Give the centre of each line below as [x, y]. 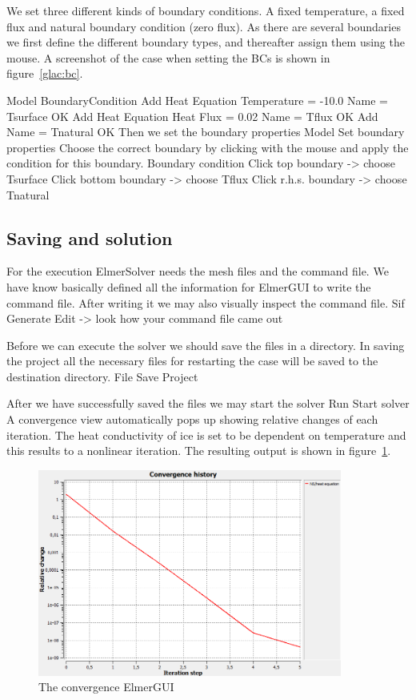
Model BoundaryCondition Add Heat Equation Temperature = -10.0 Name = [197, 100]
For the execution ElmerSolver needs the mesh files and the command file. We [198, 271]
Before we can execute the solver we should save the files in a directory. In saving [206, 345]
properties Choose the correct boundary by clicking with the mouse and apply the [208, 147]
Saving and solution [90, 237]
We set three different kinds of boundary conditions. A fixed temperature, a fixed [206, 10]
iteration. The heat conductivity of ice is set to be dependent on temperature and [206, 434]
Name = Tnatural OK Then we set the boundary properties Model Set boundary [206, 132]
